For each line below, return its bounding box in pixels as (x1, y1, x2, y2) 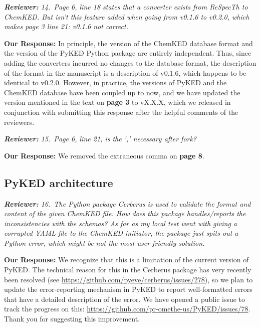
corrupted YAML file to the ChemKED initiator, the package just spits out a (4, 228, 238, 238)
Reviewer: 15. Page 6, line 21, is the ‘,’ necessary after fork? (4, 133, 197, 144)
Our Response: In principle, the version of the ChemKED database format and (4, 38, 253, 48)
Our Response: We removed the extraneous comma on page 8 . (4, 150, 204, 160)
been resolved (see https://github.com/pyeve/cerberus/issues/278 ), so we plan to (4, 274, 253, 284)
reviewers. (4, 116, 35, 127)
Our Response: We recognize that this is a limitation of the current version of (4, 254, 249, 265)
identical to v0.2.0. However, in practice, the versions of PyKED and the (4, 77, 227, 88)
